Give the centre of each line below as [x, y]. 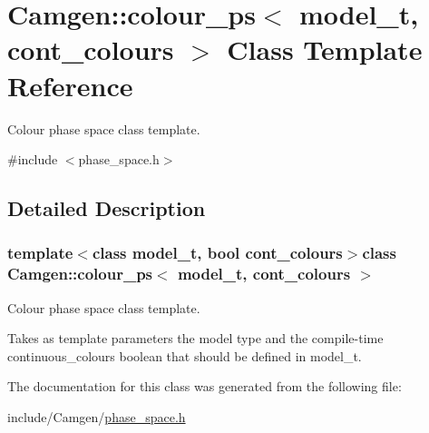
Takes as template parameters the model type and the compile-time [195, 338]
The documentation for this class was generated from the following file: [205, 386]
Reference [70, 85]
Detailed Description [107, 208]
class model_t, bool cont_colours [217, 253]
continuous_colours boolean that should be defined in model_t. [185, 355]
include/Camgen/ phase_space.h [97, 416]
